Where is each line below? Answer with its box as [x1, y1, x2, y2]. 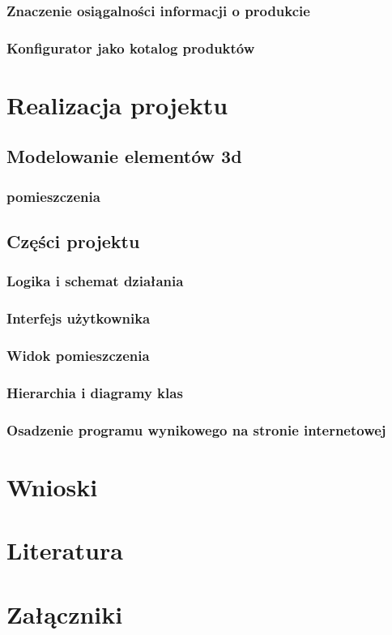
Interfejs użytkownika [6, 308, 151, 328]
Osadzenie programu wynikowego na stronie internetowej [6, 419, 386, 440]
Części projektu [6, 229, 140, 254]
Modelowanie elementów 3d [6, 144, 242, 169]
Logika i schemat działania [6, 271, 184, 291]
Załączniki [6, 597, 123, 630]
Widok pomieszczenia [6, 345, 150, 366]
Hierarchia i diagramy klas [6, 382, 183, 402]
